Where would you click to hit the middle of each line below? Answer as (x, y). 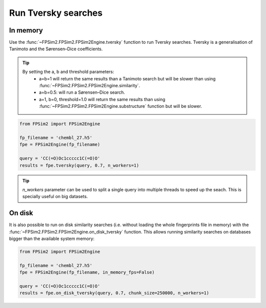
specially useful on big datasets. (55, 197)
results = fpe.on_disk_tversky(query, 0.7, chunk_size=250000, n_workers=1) (114, 293)
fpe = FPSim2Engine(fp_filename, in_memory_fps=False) (87, 273)
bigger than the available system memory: (52, 239)
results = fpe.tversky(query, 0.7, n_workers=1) (79, 165)
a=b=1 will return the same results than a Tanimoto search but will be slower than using (128, 78)
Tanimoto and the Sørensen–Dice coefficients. (56, 49)
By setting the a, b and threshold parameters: (68, 72)
